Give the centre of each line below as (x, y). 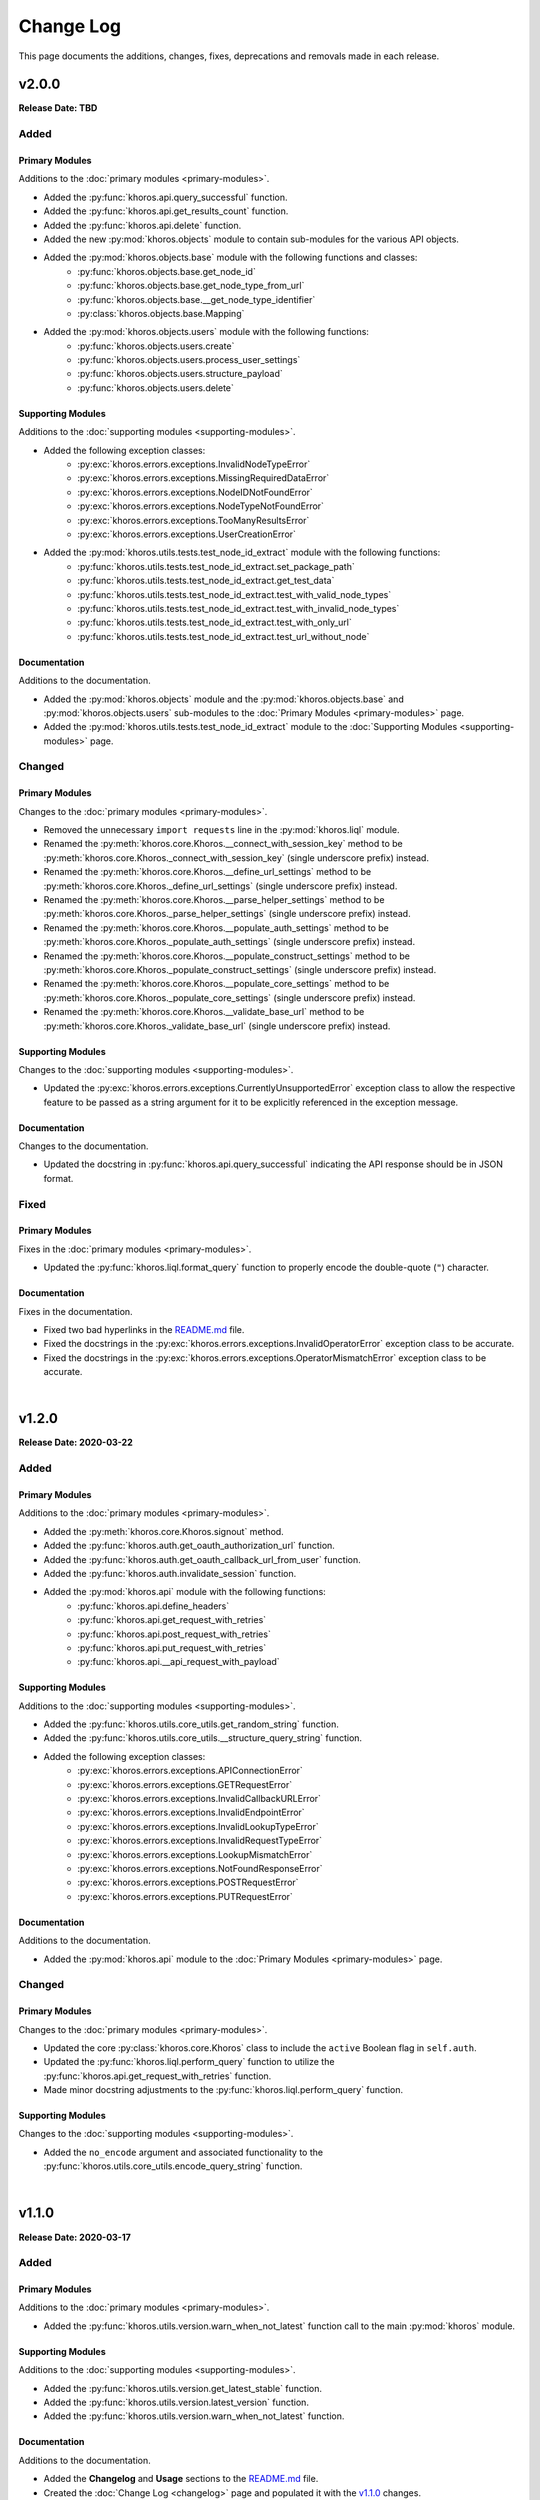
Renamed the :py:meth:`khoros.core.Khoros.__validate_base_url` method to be (204, 1012)
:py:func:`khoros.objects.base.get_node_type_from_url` (191, 286)
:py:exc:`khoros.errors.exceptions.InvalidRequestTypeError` (200, 1841)
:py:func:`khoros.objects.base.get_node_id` (167, 271)
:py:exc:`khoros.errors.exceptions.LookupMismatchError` (195, 1854)
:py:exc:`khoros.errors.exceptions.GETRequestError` (185, 1784)
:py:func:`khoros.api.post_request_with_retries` (174, 1634)
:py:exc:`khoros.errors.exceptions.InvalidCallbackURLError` (199, 1799)
